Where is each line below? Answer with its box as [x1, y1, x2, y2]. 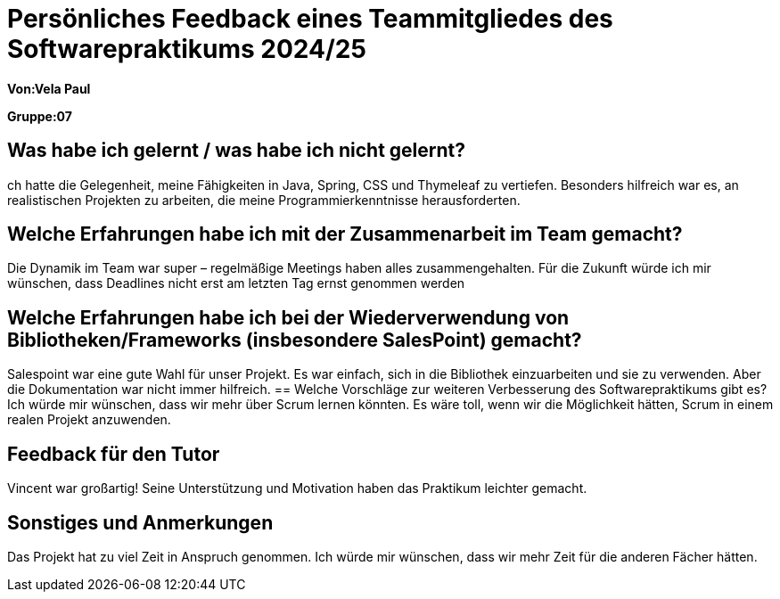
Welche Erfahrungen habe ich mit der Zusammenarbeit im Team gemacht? [7, 223, 683, 246]
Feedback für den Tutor [7, 442, 220, 465]
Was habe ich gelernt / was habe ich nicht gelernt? [7, 139, 465, 162]
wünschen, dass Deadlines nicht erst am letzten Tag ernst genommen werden [7, 275, 465, 291]
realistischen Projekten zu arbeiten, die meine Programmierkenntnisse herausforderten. [7, 192, 521, 208]
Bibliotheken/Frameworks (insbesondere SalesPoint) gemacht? [7, 328, 582, 351]
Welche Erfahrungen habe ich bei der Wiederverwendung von [7, 306, 570, 329]
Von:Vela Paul [7, 80, 91, 96]
